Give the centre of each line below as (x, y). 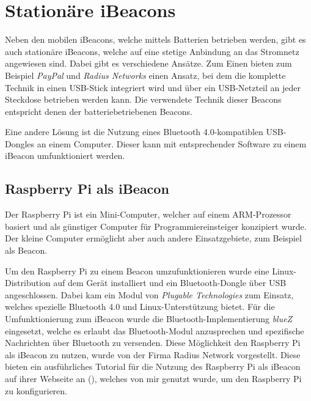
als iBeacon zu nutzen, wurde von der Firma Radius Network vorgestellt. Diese (153, 354)
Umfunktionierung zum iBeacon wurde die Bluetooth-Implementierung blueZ (149, 319)
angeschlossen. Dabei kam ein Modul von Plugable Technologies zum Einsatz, (149, 294)
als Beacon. (26, 250)
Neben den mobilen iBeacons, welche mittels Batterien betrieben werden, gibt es (155, 39)
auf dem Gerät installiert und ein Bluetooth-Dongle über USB (170, 283)
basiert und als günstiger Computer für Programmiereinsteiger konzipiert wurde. (156, 226)
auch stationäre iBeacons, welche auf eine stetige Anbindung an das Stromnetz (152, 51)
